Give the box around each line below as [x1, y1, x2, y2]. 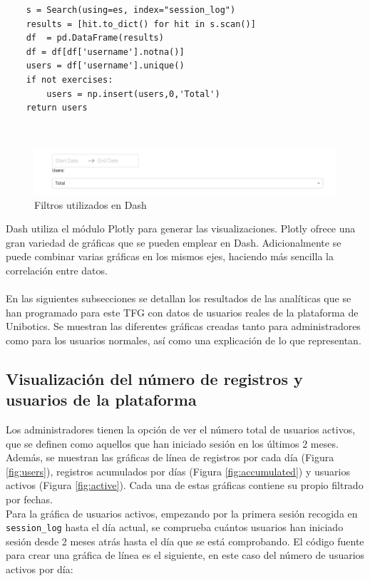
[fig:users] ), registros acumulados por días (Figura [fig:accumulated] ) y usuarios [6, 463, 350, 478]
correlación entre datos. [6, 262, 108, 277]
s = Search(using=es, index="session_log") [26, 5, 236, 15]
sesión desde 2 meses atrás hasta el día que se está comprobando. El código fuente [6, 533, 364, 548]
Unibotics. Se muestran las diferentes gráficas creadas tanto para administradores [6, 319, 361, 334]
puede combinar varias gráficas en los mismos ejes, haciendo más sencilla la [6, 249, 334, 264]
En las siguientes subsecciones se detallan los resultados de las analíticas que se [6, 291, 351, 306]
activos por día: [6, 562, 73, 577]
